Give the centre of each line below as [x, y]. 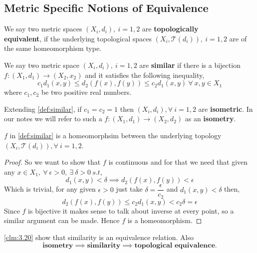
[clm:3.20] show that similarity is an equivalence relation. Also [99, 237]
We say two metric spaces [43, 29]
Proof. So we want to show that [52, 162]
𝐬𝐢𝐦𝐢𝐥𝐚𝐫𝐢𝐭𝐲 [104, 245]
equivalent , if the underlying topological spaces [78, 38]
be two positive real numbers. [86, 92]
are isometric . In [226, 109]
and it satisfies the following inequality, [145, 75]
